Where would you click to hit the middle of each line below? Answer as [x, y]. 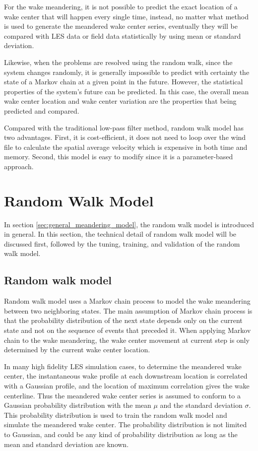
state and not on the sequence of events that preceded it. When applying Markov [128, 330]
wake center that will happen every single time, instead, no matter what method [126, 16]
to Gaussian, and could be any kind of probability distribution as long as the [121, 434]
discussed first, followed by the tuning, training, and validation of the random [122, 243]
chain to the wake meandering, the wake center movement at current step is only [127, 340]
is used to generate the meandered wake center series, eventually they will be [121, 26]
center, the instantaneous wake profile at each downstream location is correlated [126, 376]
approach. [19, 166]
